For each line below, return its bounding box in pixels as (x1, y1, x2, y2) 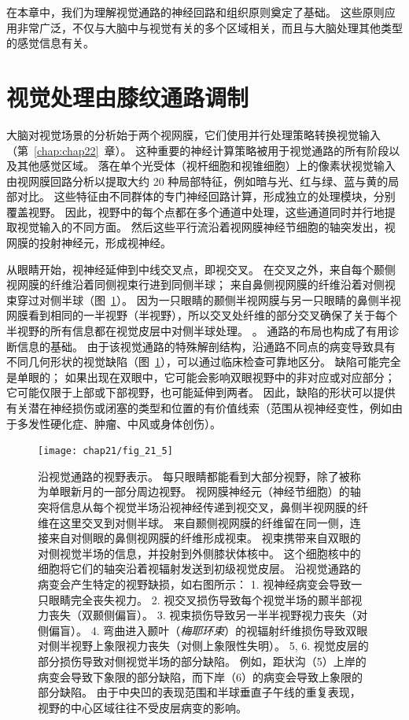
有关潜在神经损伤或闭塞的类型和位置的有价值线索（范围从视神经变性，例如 (6, 400, 392, 415)
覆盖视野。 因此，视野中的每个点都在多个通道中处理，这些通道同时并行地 (6, 203, 385, 220)
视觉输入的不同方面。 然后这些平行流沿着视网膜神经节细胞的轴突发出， (17, 219, 385, 235)
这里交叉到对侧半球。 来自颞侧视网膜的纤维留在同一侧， (59, 514, 350, 530)
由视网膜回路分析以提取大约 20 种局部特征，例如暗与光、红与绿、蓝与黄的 (6, 172, 389, 189)
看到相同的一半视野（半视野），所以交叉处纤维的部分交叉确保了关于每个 (28, 307, 397, 323)
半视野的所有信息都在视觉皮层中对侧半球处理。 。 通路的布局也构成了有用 (6, 323, 389, 339)
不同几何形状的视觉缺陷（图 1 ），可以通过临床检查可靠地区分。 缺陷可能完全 (6, 353, 401, 370)
